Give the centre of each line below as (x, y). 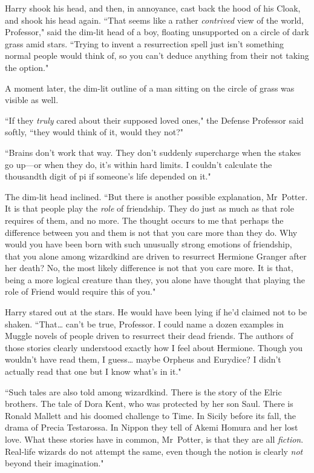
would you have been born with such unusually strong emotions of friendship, (149, 244)
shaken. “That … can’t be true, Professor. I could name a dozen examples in (144, 324)
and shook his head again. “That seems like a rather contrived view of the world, (154, 20)
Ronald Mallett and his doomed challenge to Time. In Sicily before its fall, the (151, 415)
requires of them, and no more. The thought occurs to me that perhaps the (144, 220)
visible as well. (32, 100)
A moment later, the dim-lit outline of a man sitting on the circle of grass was (150, 88)
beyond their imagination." (54, 463)
